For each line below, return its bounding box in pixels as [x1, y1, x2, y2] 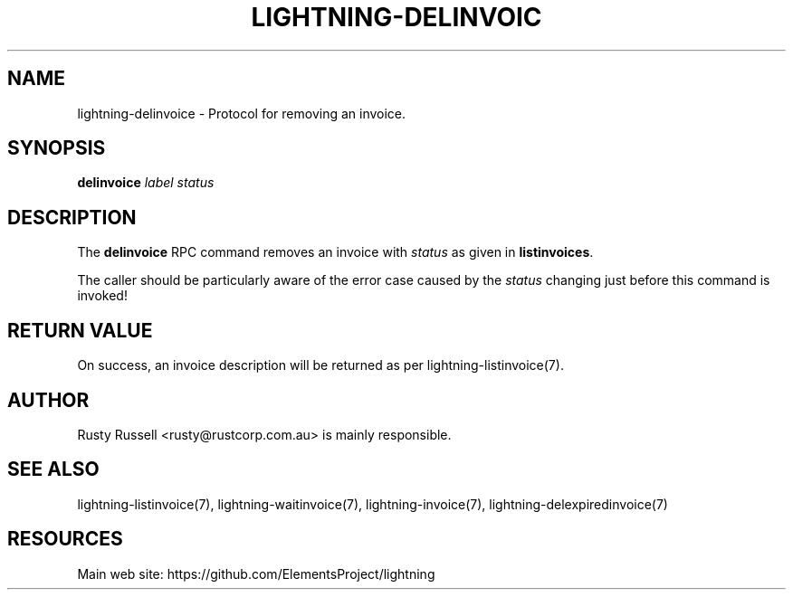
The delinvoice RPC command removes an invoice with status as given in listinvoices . [77, 244, 594, 261]
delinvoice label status [77, 175, 215, 191]
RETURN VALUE [7, 318, 153, 342]
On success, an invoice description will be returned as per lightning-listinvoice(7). [77, 357, 564, 374]
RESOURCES [7, 527, 123, 551]
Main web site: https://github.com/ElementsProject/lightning [77, 565, 435, 582]
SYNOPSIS [7, 137, 106, 160]
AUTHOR [7, 388, 90, 412]
